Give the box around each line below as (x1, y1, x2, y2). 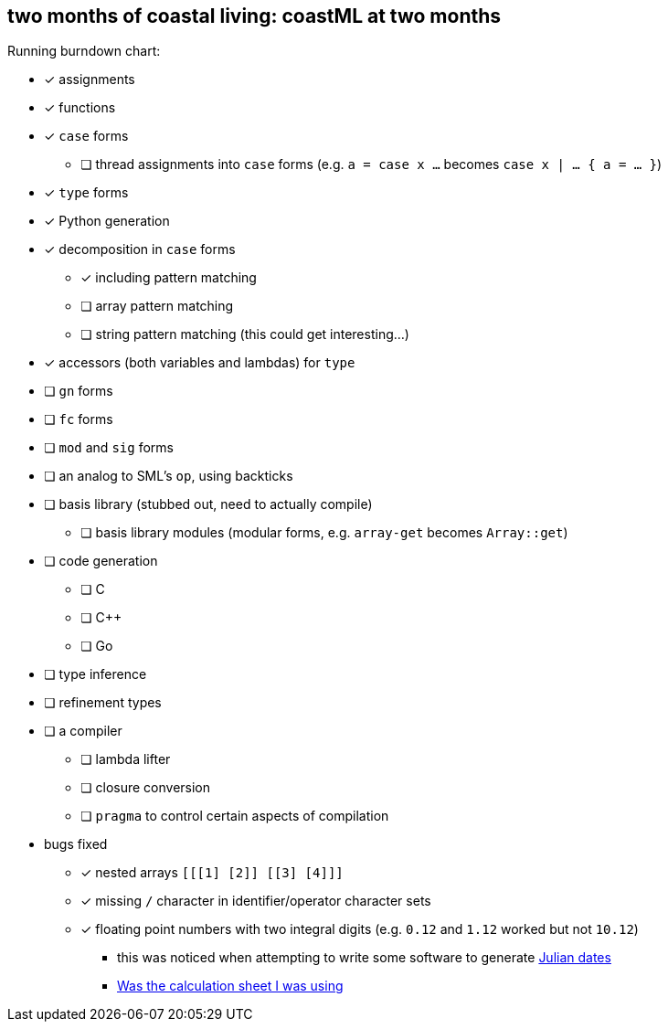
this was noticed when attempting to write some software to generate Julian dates (117, 949, 611, 966)
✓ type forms (44, 185, 129, 201)
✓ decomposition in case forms (44, 241, 236, 258)
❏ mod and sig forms (44, 440, 174, 456)
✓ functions (44, 100, 116, 116)
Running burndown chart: (7, 43, 161, 59)
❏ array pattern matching (80, 298, 234, 314)
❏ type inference (44, 666, 147, 683)
